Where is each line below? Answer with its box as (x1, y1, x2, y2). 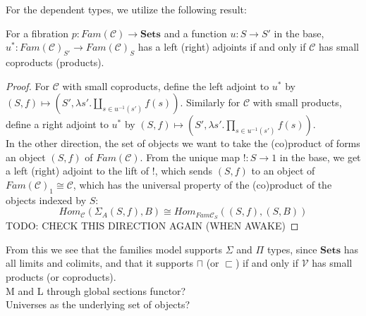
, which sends (154, 163, 213, 178)
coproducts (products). (6, 54, 104, 69)
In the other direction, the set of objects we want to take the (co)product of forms (6, 136, 360, 151)
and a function (164, 25, 227, 40)
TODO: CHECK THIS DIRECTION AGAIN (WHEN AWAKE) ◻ (6, 218, 299, 233)
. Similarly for (180, 95, 240, 110)
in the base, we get (279, 149, 361, 164)
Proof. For (6, 78, 50, 93)
